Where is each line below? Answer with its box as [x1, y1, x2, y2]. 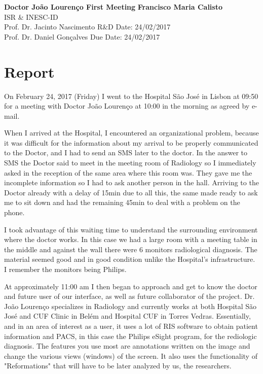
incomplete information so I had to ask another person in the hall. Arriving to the [4, 177, 259, 188]
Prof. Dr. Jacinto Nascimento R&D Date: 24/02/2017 [4, 21, 171, 32]
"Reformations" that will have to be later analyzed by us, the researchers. [4, 360, 232, 371]
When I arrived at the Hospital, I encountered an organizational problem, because [4, 127, 259, 138]
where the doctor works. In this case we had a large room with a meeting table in [4, 234, 257, 245]
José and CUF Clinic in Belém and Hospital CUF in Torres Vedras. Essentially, [4, 311, 251, 321]
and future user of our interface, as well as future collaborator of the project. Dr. [4, 291, 255, 301]
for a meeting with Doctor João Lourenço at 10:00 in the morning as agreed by [4, 100, 250, 111]
